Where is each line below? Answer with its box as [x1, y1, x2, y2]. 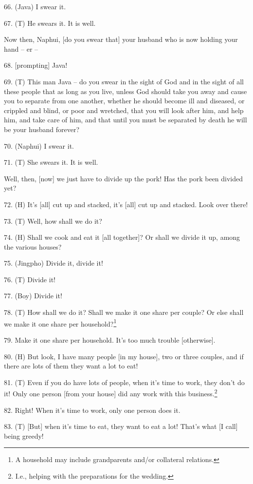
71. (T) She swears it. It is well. [4, 157, 98, 167]
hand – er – [4, 43, 38, 54]
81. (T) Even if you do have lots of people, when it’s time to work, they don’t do [4, 377, 245, 387]
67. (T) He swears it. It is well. [4, 18, 96, 28]
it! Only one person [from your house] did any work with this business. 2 [4, 387, 217, 398]
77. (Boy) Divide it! [4, 290, 62, 301]
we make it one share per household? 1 [4, 317, 117, 329]
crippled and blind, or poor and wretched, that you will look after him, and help [4, 105, 244, 115]
